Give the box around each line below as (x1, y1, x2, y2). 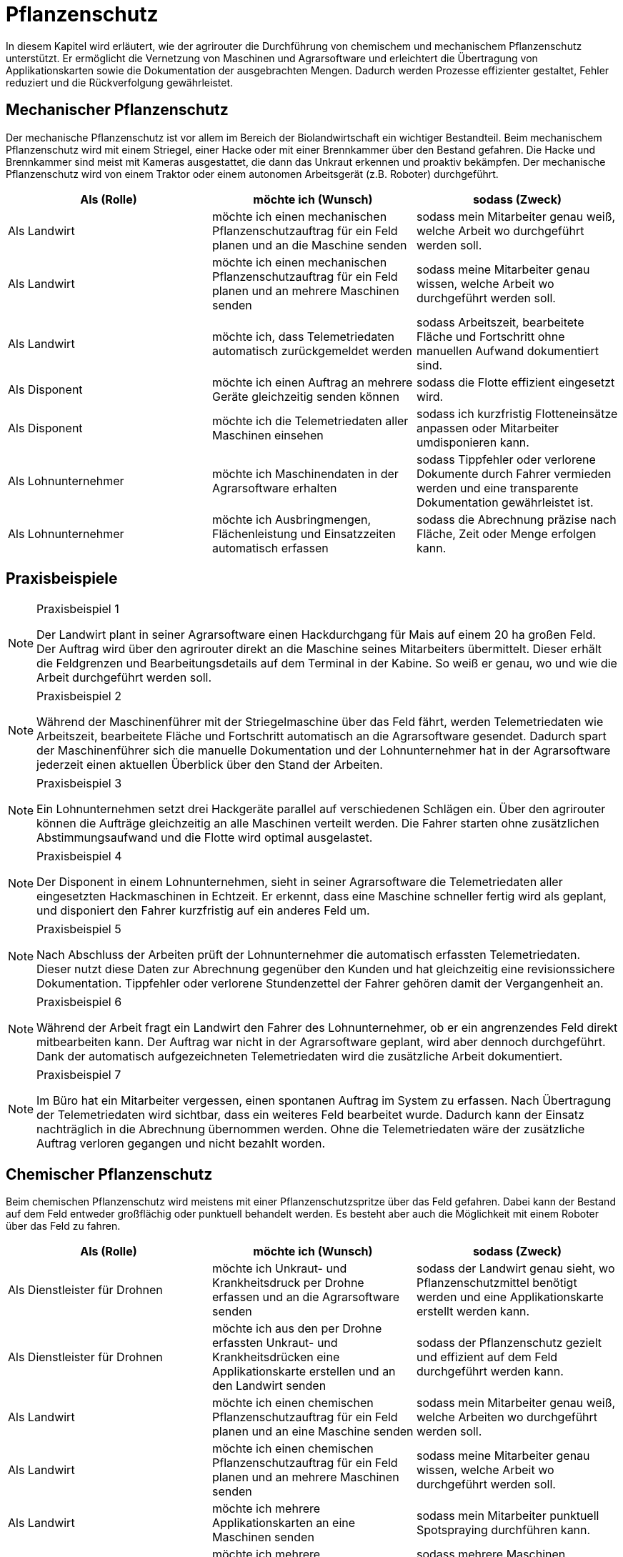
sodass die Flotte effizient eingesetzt (416, 374, 615, 389)
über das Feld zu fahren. (6, 1220, 121, 1233)
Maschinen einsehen (211, 427, 324, 442)
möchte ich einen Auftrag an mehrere (211, 374, 413, 389)
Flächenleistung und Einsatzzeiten (211, 526, 396, 541)
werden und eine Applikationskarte (416, 1290, 604, 1305)
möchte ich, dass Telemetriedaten (211, 329, 395, 344)
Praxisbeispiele (6, 569, 118, 588)
